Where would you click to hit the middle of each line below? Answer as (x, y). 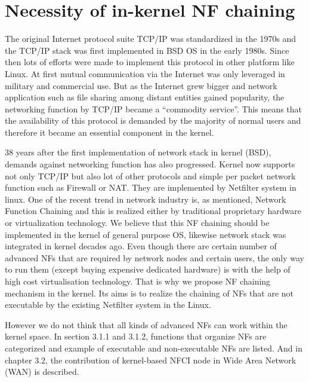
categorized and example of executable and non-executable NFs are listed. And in (154, 348)
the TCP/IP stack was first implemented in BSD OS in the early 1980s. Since (147, 50)
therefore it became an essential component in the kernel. (109, 132)
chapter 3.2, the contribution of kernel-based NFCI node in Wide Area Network (151, 360)
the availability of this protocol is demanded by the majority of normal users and (153, 120)
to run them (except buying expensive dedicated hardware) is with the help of (148, 269)
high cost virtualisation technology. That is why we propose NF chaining (138, 281)
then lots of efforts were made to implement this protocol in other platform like (150, 62)
